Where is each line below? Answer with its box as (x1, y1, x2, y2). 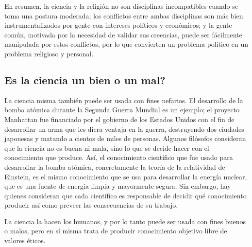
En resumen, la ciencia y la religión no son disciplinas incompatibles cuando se (4, 1, 238, 11)
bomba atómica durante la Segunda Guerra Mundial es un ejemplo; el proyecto (4, 105, 240, 115)
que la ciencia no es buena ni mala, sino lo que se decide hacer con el (4, 142, 209, 153)
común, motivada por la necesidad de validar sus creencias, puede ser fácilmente (4, 29, 242, 39)
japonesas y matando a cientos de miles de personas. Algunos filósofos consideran (4, 133, 246, 143)
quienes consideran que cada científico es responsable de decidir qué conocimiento (4, 190, 247, 200)
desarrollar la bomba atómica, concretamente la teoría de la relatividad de (4, 161, 225, 172)
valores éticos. (4, 235, 46, 246)
